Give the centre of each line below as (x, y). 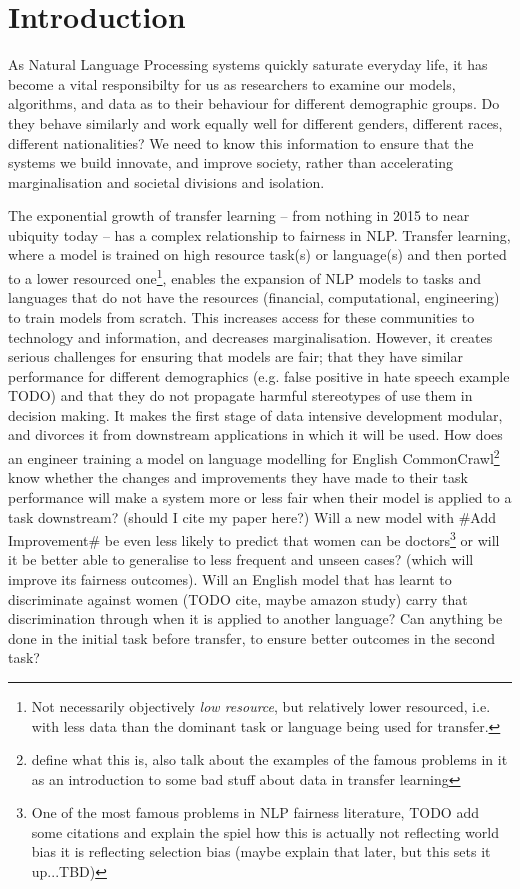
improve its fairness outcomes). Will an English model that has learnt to (230, 578)
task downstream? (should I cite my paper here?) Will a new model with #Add (252, 516)
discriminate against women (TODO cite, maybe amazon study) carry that (238, 598)
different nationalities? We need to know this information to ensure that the (241, 142)
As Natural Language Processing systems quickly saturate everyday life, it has (248, 64)
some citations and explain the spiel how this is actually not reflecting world (265, 831)
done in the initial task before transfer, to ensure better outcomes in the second (252, 637)
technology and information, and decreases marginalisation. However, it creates (250, 336)
